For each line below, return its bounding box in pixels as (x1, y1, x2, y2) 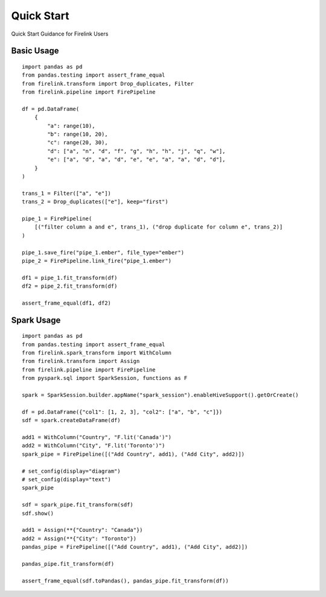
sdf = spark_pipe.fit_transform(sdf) (22, 501, 134, 508)
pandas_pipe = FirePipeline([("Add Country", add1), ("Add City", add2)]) (22, 543, 248, 551)
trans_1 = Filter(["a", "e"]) (22, 190, 112, 197)
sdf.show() (22, 510, 54, 517)
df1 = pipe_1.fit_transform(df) (22, 274, 118, 281)
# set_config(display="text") (22, 476, 112, 482)
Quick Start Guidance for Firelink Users (11, 30, 109, 37)
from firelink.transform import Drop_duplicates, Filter (22, 80, 194, 87)
